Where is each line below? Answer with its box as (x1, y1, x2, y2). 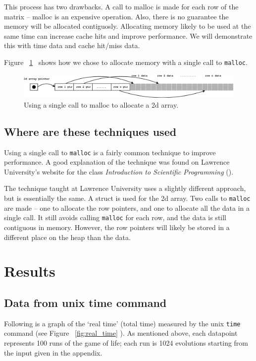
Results (4, 261, 55, 281)
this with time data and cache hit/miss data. (4, 40, 140, 51)
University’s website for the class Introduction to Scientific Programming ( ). (4, 166, 234, 177)
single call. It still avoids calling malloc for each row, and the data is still (4, 212, 227, 223)
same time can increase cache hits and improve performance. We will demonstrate (4, 30, 253, 41)
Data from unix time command (4, 295, 167, 310)
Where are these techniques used (4, 123, 177, 139)
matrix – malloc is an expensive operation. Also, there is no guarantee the (4, 11, 229, 21)
